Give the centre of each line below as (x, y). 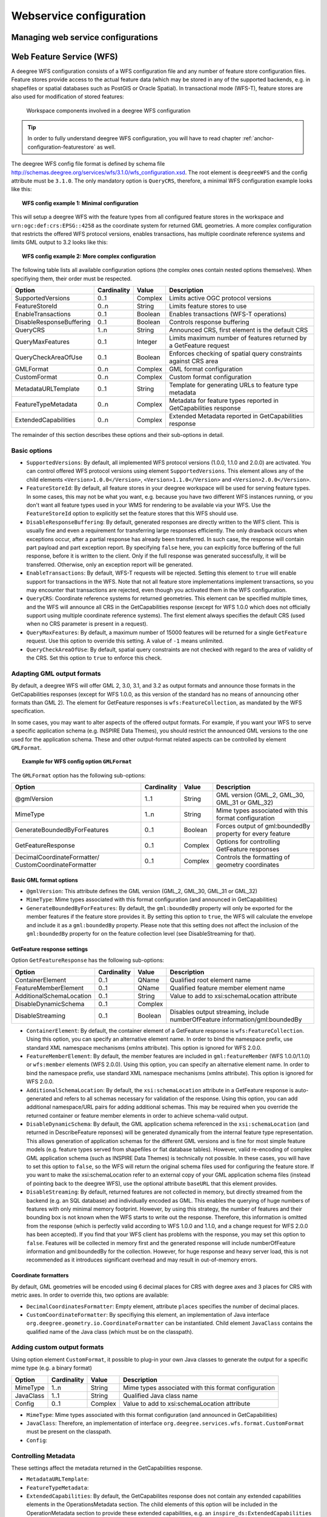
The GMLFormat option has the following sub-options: (78, 775)
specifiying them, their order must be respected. (72, 279)
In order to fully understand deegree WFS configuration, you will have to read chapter (134, 138)
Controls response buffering (209, 322)
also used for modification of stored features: (68, 96)
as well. (107, 147)
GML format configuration (206, 369)
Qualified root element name (210, 980)
